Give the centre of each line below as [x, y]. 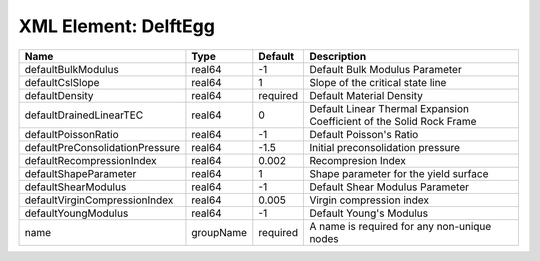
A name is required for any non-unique [400, 226]
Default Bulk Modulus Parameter [385, 69]
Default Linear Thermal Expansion [389, 108]
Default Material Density [366, 95]
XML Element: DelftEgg [116, 26]
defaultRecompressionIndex [90, 160]
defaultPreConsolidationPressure [102, 147]
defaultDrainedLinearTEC [84, 115]
